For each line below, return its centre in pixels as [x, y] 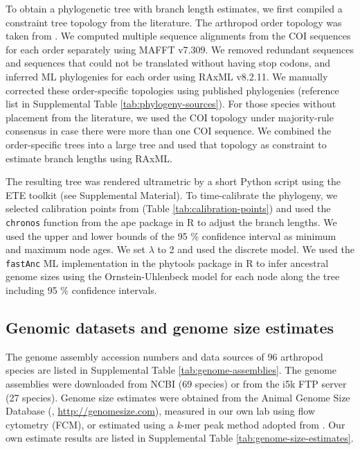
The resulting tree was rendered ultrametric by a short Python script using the [173, 181]
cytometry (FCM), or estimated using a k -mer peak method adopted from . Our [175, 424]
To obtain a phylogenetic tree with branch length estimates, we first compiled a [174, 8]
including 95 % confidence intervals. [81, 290]
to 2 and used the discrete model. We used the [256, 249]
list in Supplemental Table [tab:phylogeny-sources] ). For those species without [171, 104]
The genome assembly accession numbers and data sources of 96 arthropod [164, 356]
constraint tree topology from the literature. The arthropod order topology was [174, 22]
